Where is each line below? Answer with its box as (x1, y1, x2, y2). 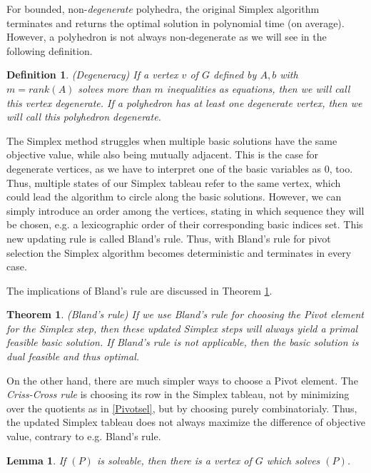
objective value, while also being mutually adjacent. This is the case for (6, 147, 319, 162)
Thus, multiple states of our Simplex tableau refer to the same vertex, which (6, 175, 341, 190)
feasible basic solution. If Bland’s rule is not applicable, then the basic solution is (6, 335, 359, 350)
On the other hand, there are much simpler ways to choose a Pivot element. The (6, 372, 358, 387)
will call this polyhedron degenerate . (6, 109, 161, 124)
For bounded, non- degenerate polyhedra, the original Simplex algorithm (6, 1, 320, 16)
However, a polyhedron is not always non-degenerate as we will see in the (6, 29, 327, 44)
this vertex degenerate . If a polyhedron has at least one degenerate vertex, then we (6, 95, 362, 110)
